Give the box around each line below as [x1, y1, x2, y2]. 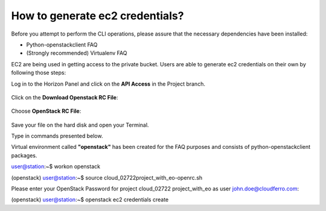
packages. [11, 151, 37, 159]
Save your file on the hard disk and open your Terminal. [11, 121, 149, 128]
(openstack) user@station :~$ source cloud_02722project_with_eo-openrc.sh [11, 174, 203, 181]
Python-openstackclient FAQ [26, 41, 98, 48]
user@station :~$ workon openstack [11, 163, 101, 170]
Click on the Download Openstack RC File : [11, 93, 118, 101]
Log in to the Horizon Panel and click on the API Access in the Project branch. [11, 80, 205, 87]
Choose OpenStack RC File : [11, 107, 81, 115]
